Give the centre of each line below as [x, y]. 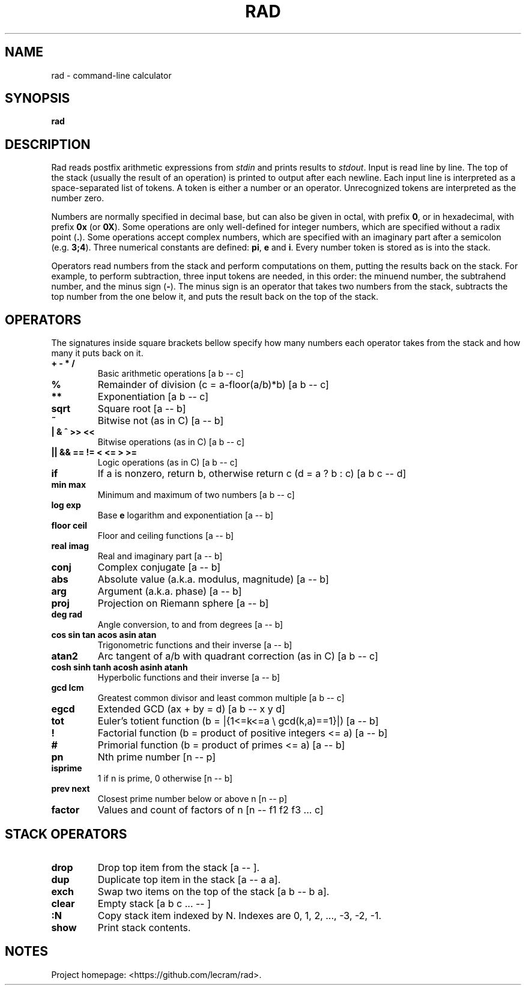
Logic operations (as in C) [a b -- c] [168, 463]
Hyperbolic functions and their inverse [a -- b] [189, 678]
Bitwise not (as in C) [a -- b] [161, 421]
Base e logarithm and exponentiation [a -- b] [186, 515]
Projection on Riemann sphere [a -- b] [183, 603]
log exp [66, 505]
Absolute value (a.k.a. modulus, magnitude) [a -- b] [213, 579]
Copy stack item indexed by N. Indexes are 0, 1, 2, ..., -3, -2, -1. [240, 915]
